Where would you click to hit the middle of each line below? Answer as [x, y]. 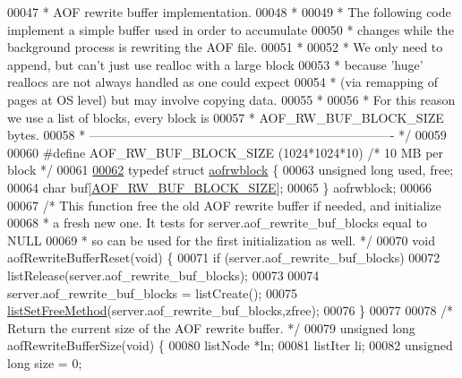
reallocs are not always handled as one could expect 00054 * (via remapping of [223, 82]
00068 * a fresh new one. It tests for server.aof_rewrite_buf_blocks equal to [217, 223]
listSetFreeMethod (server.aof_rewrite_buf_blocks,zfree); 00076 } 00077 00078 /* [231, 310]
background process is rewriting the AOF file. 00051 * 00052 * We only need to [225, 47]
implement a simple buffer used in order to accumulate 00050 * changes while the [231, 29]
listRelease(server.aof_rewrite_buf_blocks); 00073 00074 [163, 275]
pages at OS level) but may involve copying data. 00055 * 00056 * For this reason [231, 99]
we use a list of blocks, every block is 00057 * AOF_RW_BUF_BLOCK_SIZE [226, 117]
